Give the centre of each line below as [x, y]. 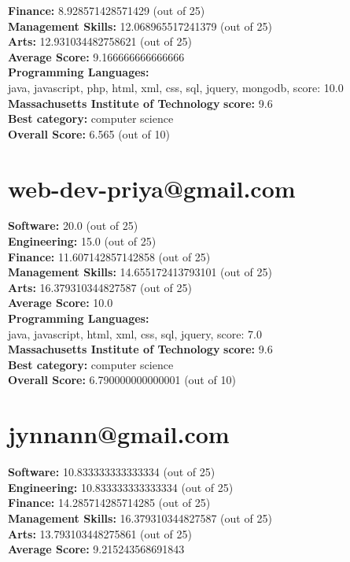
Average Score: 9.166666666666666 [96, 56]
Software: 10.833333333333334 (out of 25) [112, 472]
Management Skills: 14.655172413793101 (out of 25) [140, 272]
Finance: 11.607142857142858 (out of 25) [109, 256]
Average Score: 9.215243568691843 [96, 549]
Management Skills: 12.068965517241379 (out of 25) [140, 26]
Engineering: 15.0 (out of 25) [82, 241]
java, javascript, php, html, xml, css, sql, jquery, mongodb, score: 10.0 [176, 87]
